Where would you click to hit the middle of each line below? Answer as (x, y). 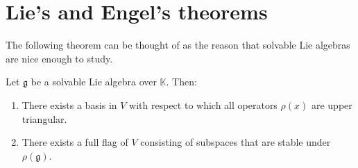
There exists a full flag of (75, 142)
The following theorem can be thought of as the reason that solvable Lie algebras (178, 45)
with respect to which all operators (203, 104)
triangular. (44, 118)
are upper (332, 104)
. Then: (181, 82)
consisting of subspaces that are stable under (236, 142)
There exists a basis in (69, 104)
